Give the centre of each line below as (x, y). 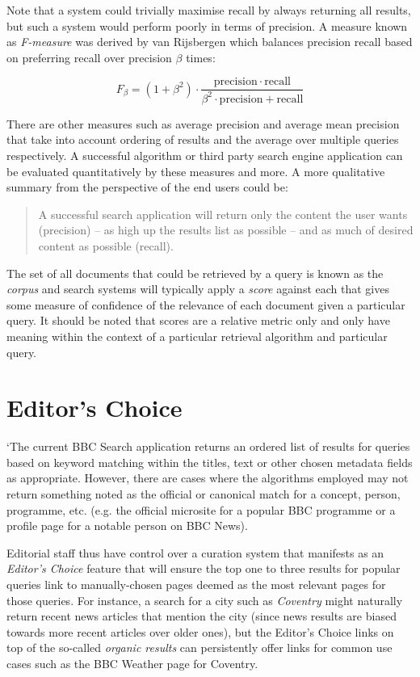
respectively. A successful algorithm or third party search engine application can (205, 155)
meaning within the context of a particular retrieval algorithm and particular (197, 336)
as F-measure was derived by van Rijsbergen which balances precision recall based (210, 42)
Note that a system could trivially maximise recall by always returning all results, (209, 10)
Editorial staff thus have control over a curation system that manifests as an (195, 552)
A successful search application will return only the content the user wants (223, 214)
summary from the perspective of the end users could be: (147, 187)
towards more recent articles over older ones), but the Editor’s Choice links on (200, 631)
